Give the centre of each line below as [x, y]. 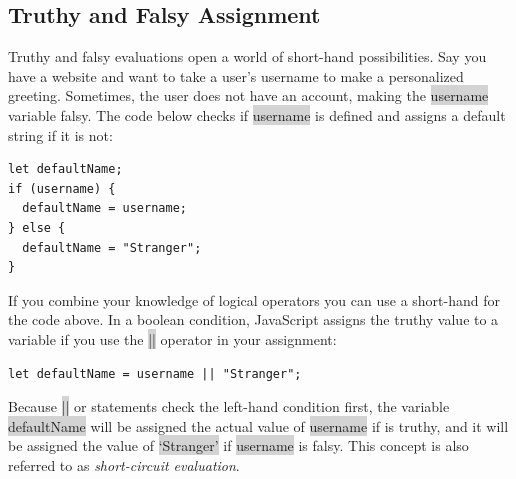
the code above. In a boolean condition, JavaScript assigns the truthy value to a [253, 319]
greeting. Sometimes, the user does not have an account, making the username [248, 95]
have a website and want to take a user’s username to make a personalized [236, 75]
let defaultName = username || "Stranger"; [155, 373]
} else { [37, 227]
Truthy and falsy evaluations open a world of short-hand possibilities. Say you [247, 56]
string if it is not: [60, 134]
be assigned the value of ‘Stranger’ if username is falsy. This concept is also [238, 445]
